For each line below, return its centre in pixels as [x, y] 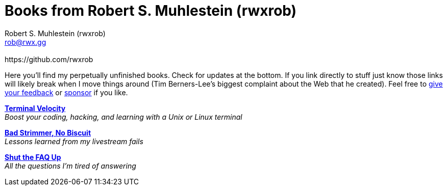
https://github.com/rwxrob [49, 59]
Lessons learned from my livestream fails [74, 141]
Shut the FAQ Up [33, 157]
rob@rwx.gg [26, 42]
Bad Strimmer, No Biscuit [48, 132]
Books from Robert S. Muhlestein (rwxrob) [151, 11]
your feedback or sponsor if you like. [66, 92]
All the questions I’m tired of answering [70, 166]
